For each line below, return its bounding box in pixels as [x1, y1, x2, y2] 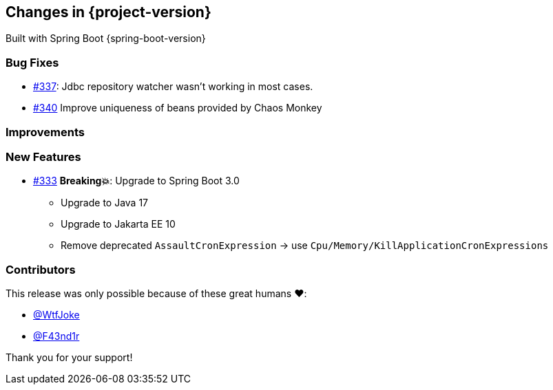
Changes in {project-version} [6, 3, 211, 21]
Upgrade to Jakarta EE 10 [61, 218, 176, 230]
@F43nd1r [33, 330, 80, 343]
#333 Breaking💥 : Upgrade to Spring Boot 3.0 [33, 175, 240, 187]
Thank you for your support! [6, 351, 133, 364]
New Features [6, 149, 81, 164]
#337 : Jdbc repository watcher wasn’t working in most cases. [33, 80, 313, 93]
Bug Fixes [6, 55, 59, 69]
